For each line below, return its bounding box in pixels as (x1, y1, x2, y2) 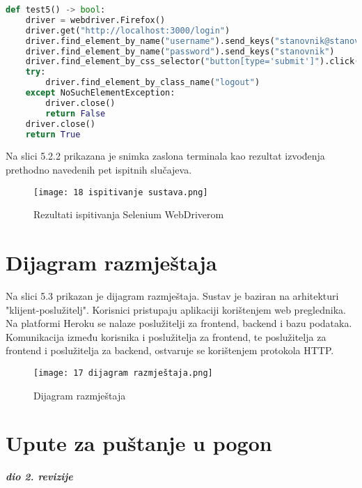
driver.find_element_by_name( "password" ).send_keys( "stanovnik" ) (25, 46, 335, 56)
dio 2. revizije (6, 469, 73, 484)
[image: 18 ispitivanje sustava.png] (33, 187, 208, 197)
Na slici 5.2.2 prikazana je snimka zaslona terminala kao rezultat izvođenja (6, 148, 325, 163)
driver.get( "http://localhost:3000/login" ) (25, 25, 230, 36)
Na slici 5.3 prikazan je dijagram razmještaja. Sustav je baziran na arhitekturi (6, 288, 339, 303)
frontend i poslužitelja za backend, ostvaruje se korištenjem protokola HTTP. (6, 343, 334, 358)
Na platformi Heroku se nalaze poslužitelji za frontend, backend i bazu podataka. (6, 316, 352, 330)
